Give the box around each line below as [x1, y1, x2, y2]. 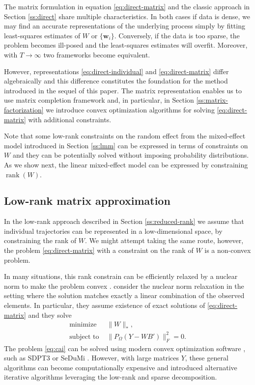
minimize [69, 321, 97, 329]
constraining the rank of [4, 235, 77, 246]
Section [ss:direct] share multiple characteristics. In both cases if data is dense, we [4, 11, 250, 21]
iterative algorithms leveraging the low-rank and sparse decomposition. [4, 372, 217, 382]
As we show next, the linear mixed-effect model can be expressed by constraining [4, 159, 248, 169]
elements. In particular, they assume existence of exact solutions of [4, 300, 205, 310]
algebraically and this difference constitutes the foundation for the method [4, 76, 228, 86]
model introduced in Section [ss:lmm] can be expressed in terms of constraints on [4, 140, 248, 150]
